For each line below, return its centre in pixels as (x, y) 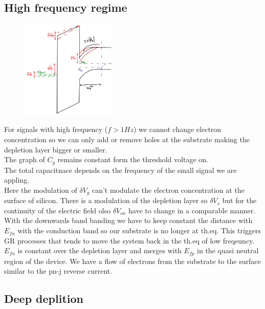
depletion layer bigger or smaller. (56, 149)
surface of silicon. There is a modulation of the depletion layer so (106, 200)
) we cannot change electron (177, 129)
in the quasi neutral (228, 250)
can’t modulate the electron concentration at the (168, 190)
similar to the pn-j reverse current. (58, 271)
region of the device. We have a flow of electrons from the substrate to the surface (132, 261)
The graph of (25, 159)
